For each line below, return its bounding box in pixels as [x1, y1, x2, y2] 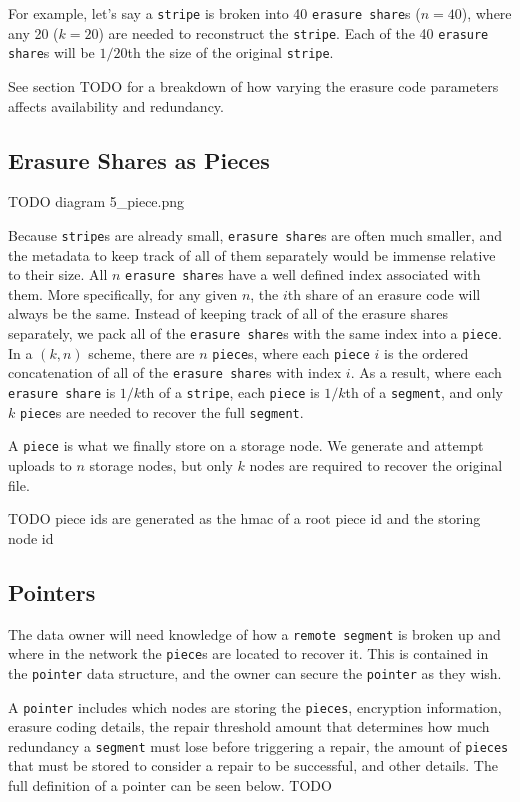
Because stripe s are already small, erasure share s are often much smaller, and [8, 224, 503, 245]
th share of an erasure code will [287, 283, 481, 304]
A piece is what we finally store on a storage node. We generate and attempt [8, 435, 484, 456]
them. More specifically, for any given [8, 283, 238, 304]
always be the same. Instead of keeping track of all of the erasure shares [8, 303, 449, 324]
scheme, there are [88, 342, 195, 363]
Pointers [8, 576, 96, 607]
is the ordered [384, 342, 469, 363]
